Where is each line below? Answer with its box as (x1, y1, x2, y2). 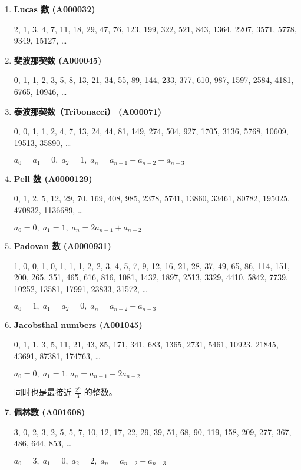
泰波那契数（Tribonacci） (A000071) (14, 105, 162, 117)
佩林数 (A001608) (14, 405, 85, 418)
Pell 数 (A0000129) (14, 172, 92, 184)
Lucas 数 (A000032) (14, 3, 95, 15)
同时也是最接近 (14, 386, 72, 398)
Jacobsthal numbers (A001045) (14, 318, 143, 330)
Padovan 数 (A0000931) (14, 240, 111, 252)
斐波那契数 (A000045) (14, 54, 102, 66)
